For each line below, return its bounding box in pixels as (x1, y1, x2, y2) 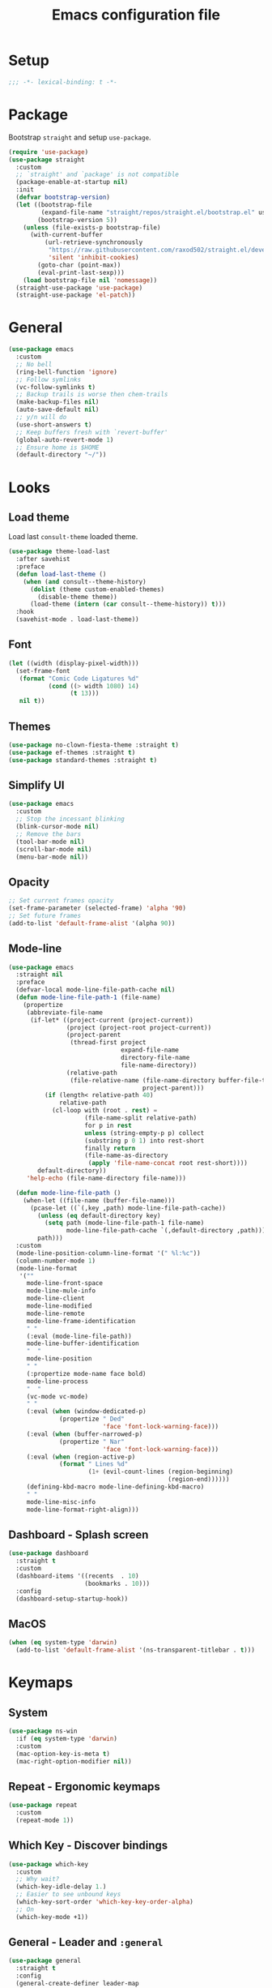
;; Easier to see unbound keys (15, 1891, 121, 1899)
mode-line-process (26, 1377, 89, 1386)
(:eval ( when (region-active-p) (26, 1453, 136, 1461)
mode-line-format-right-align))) (26, 1506, 139, 1514)
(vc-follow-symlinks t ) (15, 383, 96, 391)
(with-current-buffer (29, 231, 104, 239)
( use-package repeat (8, 1802, 79, 1810)
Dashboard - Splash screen (8, 1527, 149, 1541)
